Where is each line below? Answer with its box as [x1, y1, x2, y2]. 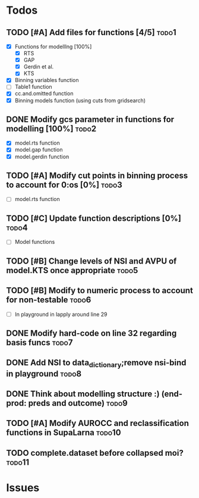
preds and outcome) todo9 [28, 398, 128, 408]
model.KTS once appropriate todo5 [6, 265, 138, 275]
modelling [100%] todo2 [6, 123, 97, 134]
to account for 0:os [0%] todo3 [6, 180, 123, 190]
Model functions [14, 239, 55, 246]
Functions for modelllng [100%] [14, 43, 92, 50]
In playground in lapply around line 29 [14, 311, 108, 318]
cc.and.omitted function [14, 90, 74, 97]
